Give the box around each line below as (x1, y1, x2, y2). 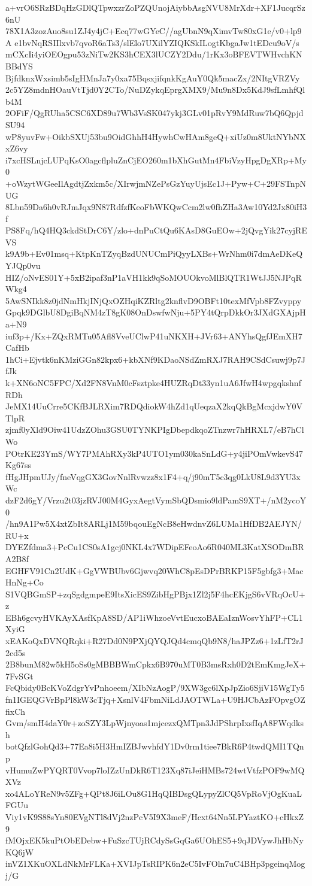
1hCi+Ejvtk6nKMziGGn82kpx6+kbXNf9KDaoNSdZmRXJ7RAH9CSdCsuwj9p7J (5, 353, 305, 365)
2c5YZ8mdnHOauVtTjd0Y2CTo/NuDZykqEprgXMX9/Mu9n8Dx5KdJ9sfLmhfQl (5, 83, 305, 96)
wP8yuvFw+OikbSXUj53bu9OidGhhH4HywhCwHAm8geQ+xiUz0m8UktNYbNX (5, 130, 306, 142)
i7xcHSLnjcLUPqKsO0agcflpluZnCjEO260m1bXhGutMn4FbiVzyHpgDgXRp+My (5, 153, 307, 166)
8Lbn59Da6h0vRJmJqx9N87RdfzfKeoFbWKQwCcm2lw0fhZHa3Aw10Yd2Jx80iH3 (5, 201, 307, 213)
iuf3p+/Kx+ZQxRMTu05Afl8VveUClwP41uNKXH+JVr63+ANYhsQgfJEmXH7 (5, 329, 302, 342)
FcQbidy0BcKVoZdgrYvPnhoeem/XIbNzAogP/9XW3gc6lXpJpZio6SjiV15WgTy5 (5, 681, 305, 694)
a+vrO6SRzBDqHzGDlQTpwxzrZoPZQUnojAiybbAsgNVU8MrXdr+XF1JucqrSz (5, 1, 305, 13)
